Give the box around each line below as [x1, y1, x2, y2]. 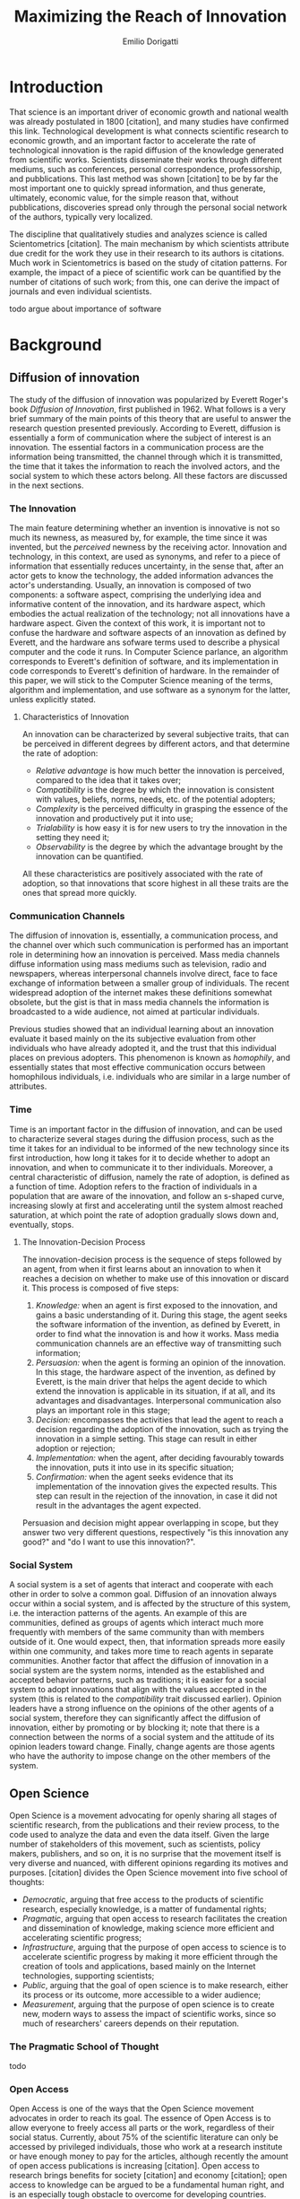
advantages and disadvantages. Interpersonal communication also [35, 1395, 282, 1405]
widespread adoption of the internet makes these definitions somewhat [9, 987, 272, 998]
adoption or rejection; [35, 1442, 116, 1454]
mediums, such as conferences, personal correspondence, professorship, [9, 163, 283, 174]
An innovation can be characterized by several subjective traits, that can [21, 728, 289, 739]
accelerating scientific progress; [21, 1932, 141, 1943]
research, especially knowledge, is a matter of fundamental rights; [21, 1903, 267, 1914]
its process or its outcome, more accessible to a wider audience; [21, 1989, 261, 2000]
